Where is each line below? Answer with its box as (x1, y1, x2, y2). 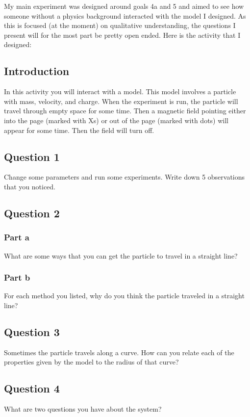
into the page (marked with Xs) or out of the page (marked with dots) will (4, 115, 228, 125)
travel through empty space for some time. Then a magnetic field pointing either (4, 105, 246, 116)
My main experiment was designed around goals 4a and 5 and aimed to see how (4, 1, 244, 11)
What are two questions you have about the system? (4, 404, 162, 414)
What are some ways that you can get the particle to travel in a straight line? (4, 250, 238, 261)
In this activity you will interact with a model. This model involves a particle (4, 86, 236, 97)
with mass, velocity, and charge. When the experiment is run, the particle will (4, 96, 238, 106)
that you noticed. (4, 181, 56, 191)
